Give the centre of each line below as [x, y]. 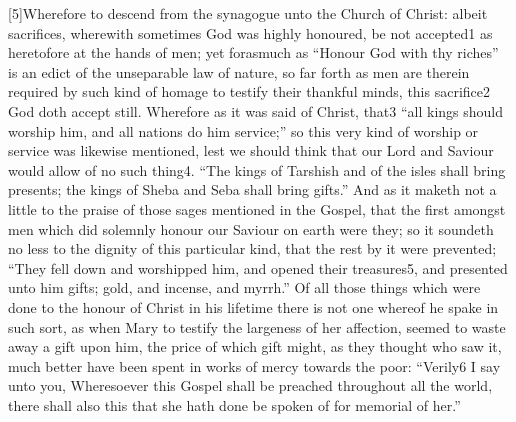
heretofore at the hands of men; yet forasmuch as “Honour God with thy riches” [253, 52]
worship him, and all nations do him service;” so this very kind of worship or [243, 130]
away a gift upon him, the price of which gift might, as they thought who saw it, [255, 346]
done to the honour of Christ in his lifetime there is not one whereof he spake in [253, 306]
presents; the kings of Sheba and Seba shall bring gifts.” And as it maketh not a [252, 189]
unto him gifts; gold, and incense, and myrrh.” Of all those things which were [244, 287]
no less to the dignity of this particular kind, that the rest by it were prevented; [252, 248]
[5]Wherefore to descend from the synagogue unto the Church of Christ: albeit [248, 13]
